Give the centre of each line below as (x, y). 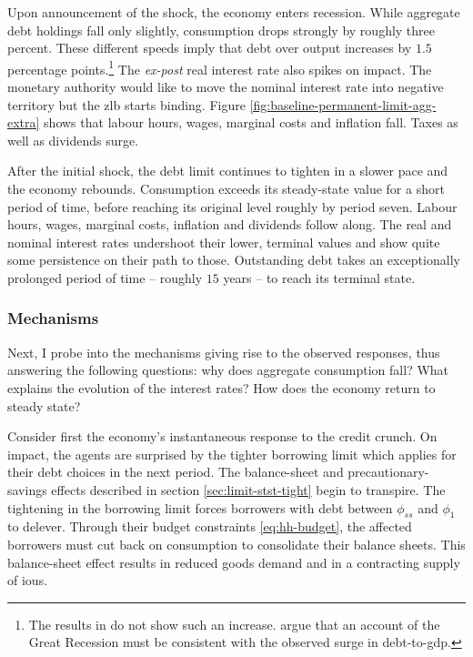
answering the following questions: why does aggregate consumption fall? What (228, 370)
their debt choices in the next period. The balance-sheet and (176, 472)
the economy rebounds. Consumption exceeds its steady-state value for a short (226, 188)
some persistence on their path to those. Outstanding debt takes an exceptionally (234, 260)
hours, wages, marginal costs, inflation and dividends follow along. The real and (230, 224)
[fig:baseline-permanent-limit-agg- (343, 104)
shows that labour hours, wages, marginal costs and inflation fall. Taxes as (251, 122)
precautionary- (388, 472)
